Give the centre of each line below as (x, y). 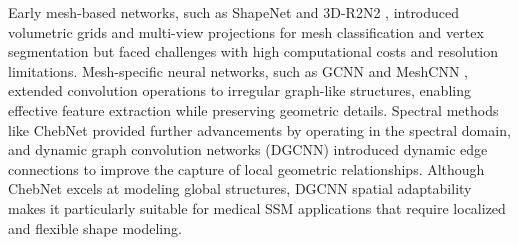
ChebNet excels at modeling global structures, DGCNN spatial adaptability (240, 188)
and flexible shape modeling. (95, 227)
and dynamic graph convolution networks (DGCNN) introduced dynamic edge (248, 149)
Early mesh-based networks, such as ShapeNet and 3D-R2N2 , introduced (234, 12)
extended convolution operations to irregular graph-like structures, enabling (239, 90)
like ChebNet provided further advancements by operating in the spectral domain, (259, 129)
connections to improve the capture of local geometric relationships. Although (246, 168)
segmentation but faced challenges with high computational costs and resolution (253, 51)
